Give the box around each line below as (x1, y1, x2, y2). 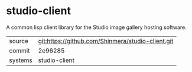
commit (9, 46, 30, 54)
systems (9, 56, 32, 64)
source (9, 37, 28, 45)
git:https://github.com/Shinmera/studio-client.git (38, 37, 174, 45)
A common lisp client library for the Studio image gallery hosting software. (6, 24, 187, 31)
